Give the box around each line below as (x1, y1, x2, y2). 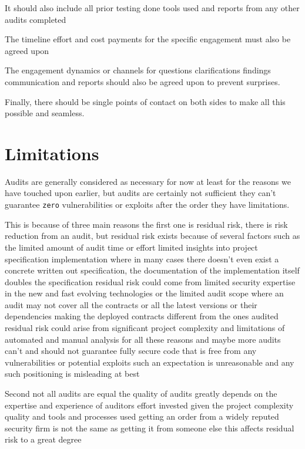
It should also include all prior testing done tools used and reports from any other (5, 2, 300, 13)
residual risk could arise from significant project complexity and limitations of (5, 322, 285, 334)
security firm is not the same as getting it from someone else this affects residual (5, 421, 294, 434)
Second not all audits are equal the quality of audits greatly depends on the (5, 387, 277, 400)
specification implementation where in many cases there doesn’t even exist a (5, 252, 279, 265)
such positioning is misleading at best (5, 367, 140, 380)
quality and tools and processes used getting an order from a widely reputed (5, 410, 279, 423)
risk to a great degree (5, 433, 82, 445)
